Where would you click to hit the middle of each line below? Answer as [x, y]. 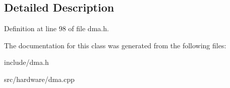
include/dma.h [26, 62]
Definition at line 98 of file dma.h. [56, 28]
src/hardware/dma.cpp [39, 79]
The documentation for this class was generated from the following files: [115, 45]
